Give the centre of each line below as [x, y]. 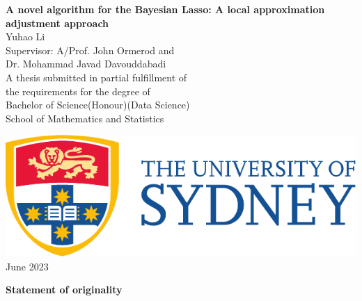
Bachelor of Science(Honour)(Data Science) [98, 105]
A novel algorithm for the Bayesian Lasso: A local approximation [165, 9]
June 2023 [27, 266]
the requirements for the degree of [78, 91]
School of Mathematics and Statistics [85, 118]
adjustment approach [57, 23]
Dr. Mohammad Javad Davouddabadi [86, 64]
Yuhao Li [25, 36]
